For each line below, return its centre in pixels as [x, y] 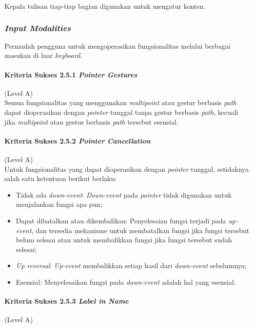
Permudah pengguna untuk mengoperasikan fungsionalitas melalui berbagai [117, 46]
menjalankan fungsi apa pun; [59, 204]
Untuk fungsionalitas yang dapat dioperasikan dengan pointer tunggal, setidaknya [127, 169]
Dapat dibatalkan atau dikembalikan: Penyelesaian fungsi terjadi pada [121, 220]
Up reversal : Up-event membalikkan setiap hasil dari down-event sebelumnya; [131, 265]
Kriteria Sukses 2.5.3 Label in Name [67, 301]
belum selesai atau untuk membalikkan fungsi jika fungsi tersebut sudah [124, 240]
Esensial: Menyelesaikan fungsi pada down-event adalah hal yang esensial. [126, 282]
